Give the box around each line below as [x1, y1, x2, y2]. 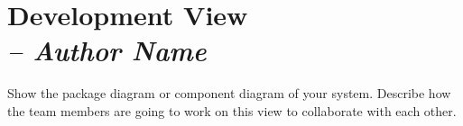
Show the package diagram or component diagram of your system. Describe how [7, 84, 451, 103]
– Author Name [7, 31, 207, 69]
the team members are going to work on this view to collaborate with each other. [7, 101, 457, 120]
